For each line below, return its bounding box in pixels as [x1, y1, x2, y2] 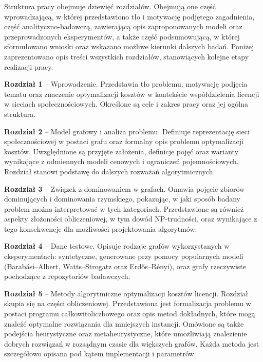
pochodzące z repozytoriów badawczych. [4, 271, 130, 281]
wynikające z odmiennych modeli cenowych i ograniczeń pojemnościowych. [4, 156, 239, 167]
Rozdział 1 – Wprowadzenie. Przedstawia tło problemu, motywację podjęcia [4, 78, 248, 89]
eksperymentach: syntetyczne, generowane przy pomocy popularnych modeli [4, 251, 243, 262]
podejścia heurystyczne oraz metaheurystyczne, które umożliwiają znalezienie [4, 328, 247, 339]
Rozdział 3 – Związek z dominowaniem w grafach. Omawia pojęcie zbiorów [4, 183, 245, 194]
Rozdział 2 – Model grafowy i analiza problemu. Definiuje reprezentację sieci [4, 126, 250, 136]
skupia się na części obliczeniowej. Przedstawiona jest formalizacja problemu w [4, 298, 251, 309]
